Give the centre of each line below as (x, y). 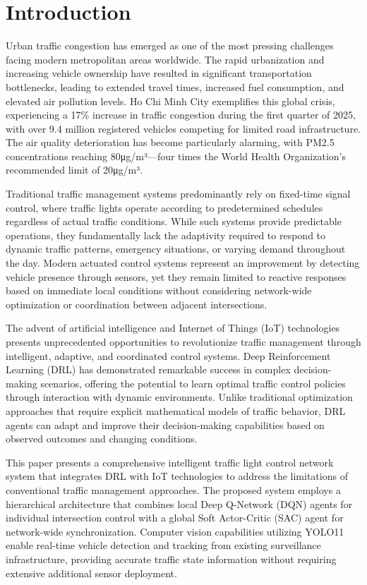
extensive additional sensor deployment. (91, 573)
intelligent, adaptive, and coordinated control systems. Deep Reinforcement (168, 355)
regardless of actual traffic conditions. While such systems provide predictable (174, 221)
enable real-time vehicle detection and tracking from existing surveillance (163, 545)
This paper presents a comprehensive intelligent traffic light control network (170, 462)
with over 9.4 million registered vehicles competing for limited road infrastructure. (183, 128)
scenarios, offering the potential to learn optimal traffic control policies (193, 383)
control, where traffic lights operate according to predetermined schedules (164, 207)
